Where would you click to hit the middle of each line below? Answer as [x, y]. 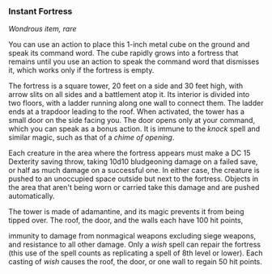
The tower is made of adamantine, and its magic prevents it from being [126, 212]
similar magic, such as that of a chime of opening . [91, 137]
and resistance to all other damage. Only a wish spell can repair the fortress [135, 245]
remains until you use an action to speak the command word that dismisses [134, 61]
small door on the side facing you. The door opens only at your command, [132, 120]
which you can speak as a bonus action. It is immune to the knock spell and [134, 129]
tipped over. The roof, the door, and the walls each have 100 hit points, [126, 221]
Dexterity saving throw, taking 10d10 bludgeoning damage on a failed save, [133, 162]
